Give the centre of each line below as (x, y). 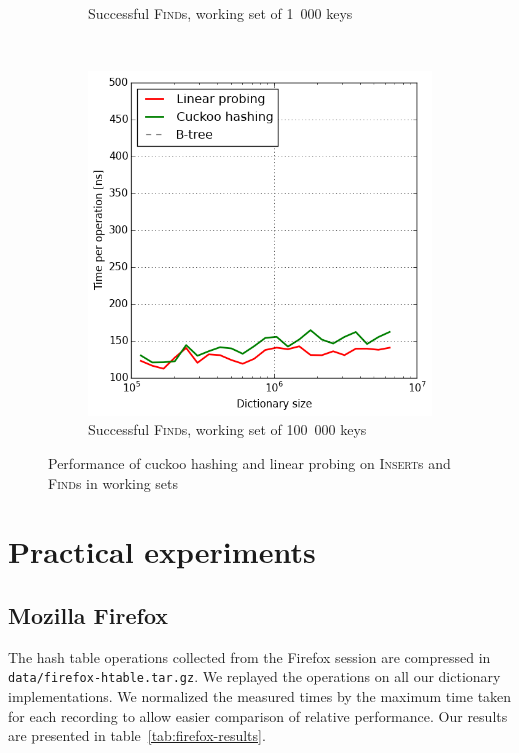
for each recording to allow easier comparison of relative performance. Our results (258, 715)
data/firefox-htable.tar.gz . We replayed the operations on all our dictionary (254, 676)
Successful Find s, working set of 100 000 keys (227, 429)
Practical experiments (162, 551)
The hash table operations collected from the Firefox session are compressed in (249, 656)
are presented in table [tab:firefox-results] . (137, 735)
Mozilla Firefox (88, 614)
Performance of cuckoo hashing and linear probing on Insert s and (249, 462)
